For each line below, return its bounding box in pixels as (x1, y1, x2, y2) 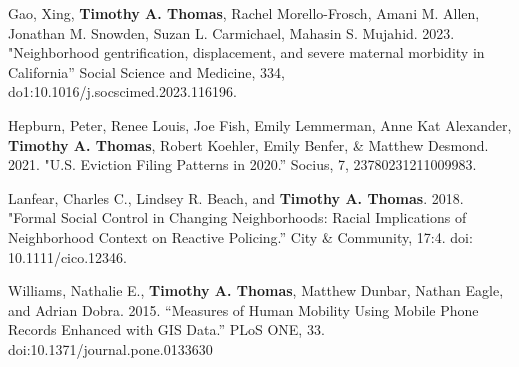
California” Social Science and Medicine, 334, (8, 61, 285, 82)
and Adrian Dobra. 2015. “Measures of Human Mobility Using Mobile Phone (8, 299, 479, 320)
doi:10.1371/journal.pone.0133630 (8, 338, 213, 359)
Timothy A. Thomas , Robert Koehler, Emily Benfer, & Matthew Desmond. (8, 134, 489, 155)
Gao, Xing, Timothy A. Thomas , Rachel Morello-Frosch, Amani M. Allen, (8, 3, 480, 23)
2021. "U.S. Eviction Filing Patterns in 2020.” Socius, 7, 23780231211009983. (8, 154, 477, 175)
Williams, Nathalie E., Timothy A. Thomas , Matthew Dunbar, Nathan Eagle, (8, 280, 504, 301)
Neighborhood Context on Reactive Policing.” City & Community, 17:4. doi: (8, 226, 473, 247)
